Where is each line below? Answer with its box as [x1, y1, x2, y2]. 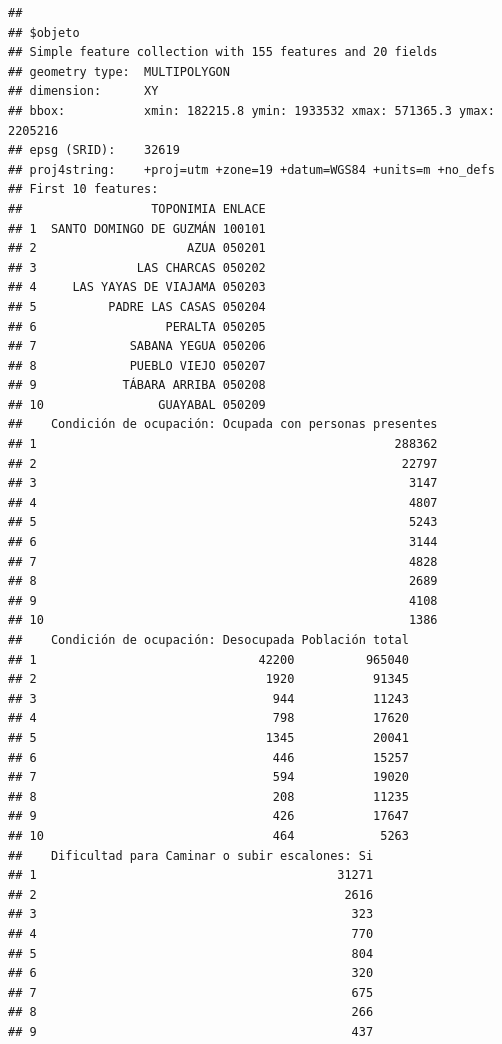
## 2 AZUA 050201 [8, 241, 266, 256]
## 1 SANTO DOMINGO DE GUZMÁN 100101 [8, 221, 266, 236]
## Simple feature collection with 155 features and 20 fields [8, 45, 438, 60]
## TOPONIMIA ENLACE [8, 201, 266, 216]
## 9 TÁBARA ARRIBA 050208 [8, 378, 266, 393]
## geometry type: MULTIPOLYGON [8, 64, 230, 79]
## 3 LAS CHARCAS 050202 [8, 260, 266, 275]
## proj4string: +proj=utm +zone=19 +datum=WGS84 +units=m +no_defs [8, 162, 495, 177]
